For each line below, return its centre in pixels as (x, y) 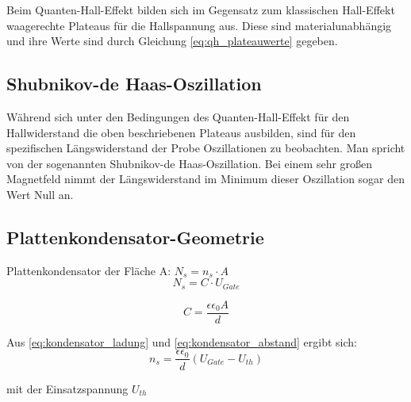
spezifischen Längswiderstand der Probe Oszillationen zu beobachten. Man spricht (206, 148)
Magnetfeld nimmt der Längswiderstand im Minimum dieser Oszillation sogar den (206, 179)
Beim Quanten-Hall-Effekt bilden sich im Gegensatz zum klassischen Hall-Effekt (201, 10)
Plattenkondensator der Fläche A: (89, 270)
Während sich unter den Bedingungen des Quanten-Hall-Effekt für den (178, 116)
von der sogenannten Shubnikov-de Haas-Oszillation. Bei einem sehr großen (190, 163)
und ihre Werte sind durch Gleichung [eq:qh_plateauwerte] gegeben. (172, 41)
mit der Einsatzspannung (67, 388)
